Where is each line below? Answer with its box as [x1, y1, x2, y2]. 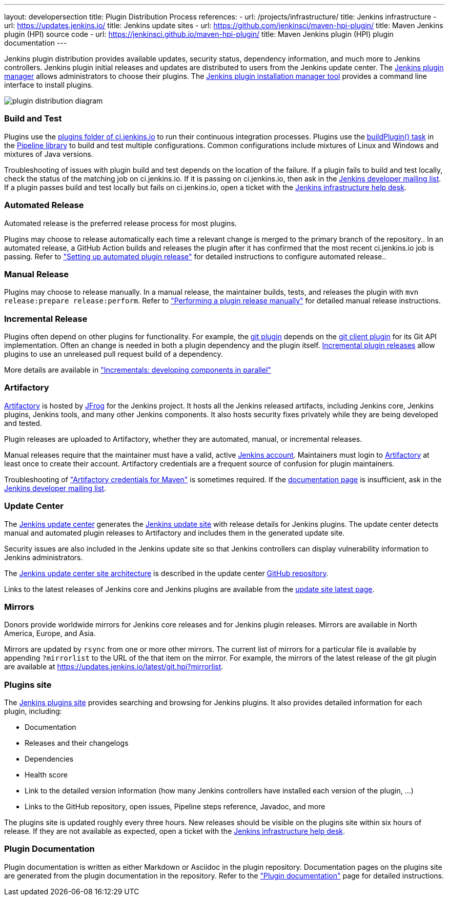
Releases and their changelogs [25, 739, 129, 747]
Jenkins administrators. [4, 553, 83, 562]
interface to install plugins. [4, 80, 93, 89]
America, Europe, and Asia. [4, 629, 96, 638]
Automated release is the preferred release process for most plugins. [4, 218, 237, 228]
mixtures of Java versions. [4, 149, 93, 158]
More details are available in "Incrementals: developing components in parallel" [4, 365, 271, 374]
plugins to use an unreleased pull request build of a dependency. [4, 350, 223, 358]
